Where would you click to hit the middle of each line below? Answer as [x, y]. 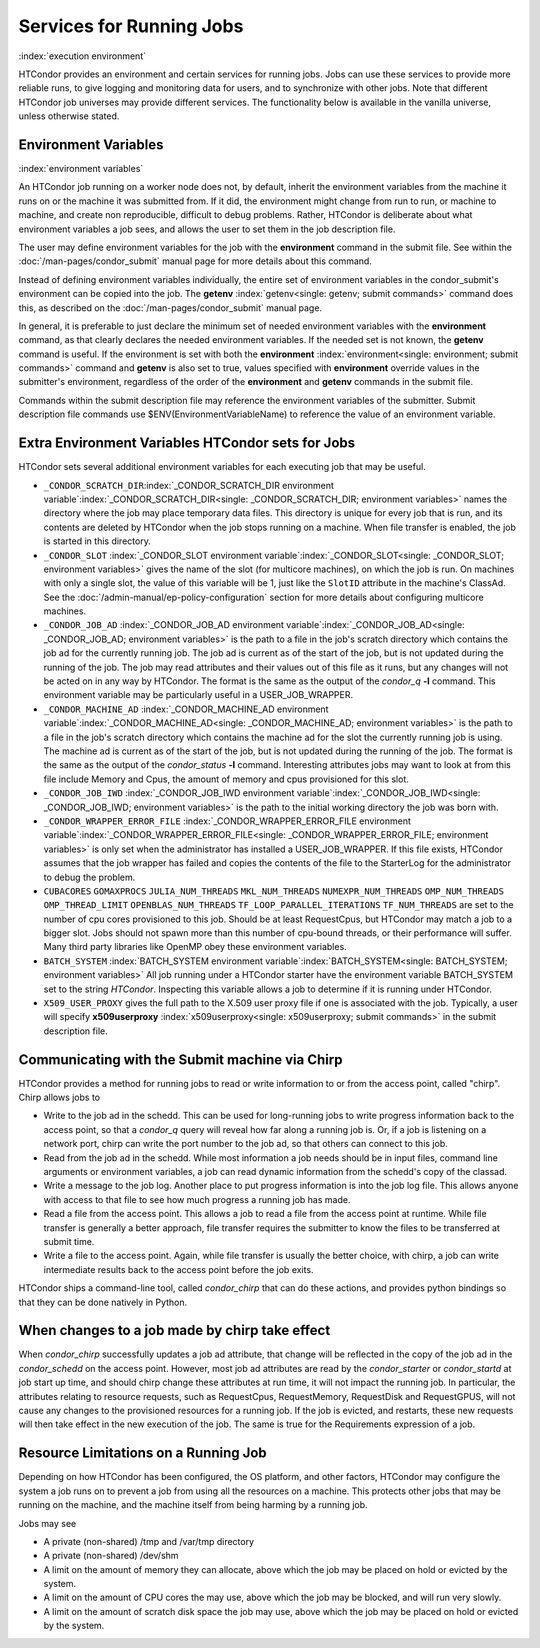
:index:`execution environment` [82, 56]
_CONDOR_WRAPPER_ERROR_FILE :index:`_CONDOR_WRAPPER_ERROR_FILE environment [227, 821]
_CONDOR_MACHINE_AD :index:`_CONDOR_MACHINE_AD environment [186, 709]
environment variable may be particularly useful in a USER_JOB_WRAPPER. [198, 695]
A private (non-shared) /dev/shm [111, 1556]
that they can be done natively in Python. [103, 1302]
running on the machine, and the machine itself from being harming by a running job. [193, 1505]
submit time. [69, 1241]
